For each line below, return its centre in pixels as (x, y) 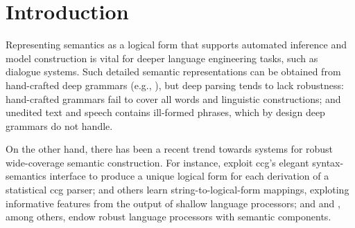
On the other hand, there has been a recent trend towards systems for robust (170, 149)
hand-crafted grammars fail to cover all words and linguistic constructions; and (173, 98)
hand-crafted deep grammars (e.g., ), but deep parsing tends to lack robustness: (175, 85)
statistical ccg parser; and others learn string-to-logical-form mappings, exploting (177, 190)
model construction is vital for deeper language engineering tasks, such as (162, 58)
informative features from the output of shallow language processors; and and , (173, 203)
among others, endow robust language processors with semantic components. (168, 217)
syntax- (328, 162)
